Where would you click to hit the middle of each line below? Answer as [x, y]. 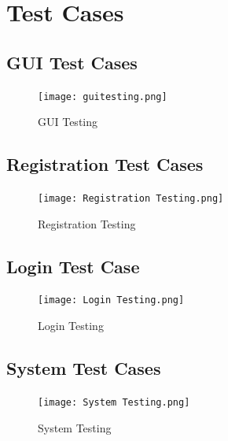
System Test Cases [84, 368]
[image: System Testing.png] [114, 402]
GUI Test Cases [72, 62]
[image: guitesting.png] [103, 96]
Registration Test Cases [105, 164]
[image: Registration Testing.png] [131, 199]
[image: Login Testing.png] [111, 300]
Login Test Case [73, 266]
